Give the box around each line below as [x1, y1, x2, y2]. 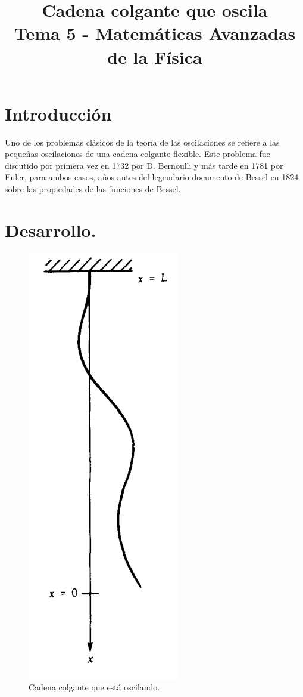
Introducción [5, 101, 112, 125]
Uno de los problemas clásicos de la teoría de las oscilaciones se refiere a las [5, 135, 280, 148]
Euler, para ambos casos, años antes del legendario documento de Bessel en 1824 [5, 171, 299, 183]
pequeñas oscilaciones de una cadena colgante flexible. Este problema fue [5, 147, 270, 160]
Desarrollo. [5, 217, 96, 242]
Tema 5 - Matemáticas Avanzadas [14, 21, 296, 45]
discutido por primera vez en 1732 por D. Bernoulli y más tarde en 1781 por [5, 159, 283, 171]
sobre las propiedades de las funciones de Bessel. [5, 183, 181, 195]
